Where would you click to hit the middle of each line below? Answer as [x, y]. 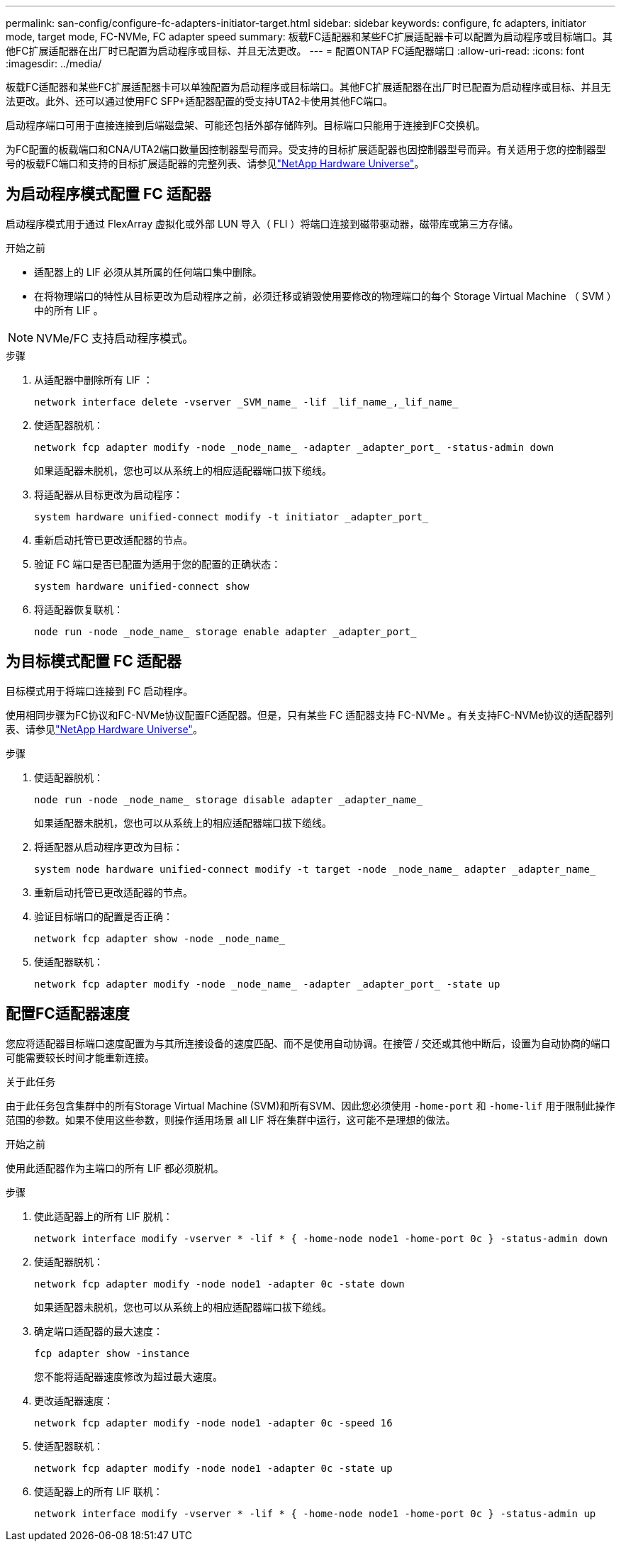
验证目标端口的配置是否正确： [103, 916]
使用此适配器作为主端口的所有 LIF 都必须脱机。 [115, 1168]
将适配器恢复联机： [79, 609]
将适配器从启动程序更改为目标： [108, 847]
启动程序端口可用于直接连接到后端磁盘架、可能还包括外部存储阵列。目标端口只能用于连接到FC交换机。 [246, 125]
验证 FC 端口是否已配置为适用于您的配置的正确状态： [158, 564]
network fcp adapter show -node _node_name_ [160, 938]
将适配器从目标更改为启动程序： [108, 494]
